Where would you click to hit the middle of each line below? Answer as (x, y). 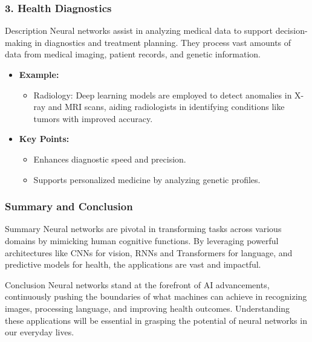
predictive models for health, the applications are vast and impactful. (133, 264)
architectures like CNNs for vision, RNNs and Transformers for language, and (149, 252)
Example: (39, 74)
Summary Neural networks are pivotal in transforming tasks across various (143, 229)
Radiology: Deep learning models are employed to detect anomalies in (163, 95)
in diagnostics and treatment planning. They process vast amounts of (163, 42)
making (18, 42)
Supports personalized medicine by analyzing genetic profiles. (147, 179)
